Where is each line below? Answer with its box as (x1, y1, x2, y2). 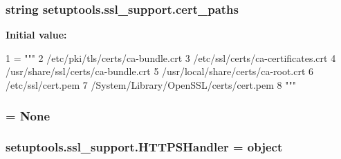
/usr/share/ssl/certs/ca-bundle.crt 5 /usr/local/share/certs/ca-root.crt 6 (6, 64, 314, 78)
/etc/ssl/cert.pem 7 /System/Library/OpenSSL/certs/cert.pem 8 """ (6, 78, 296, 92)
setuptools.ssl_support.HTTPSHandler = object (6, 138, 283, 156)
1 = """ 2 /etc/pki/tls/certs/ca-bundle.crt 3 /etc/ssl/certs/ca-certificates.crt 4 (6, 50, 336, 65)
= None (6, 107, 50, 124)
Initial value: (6, 28, 67, 42)
